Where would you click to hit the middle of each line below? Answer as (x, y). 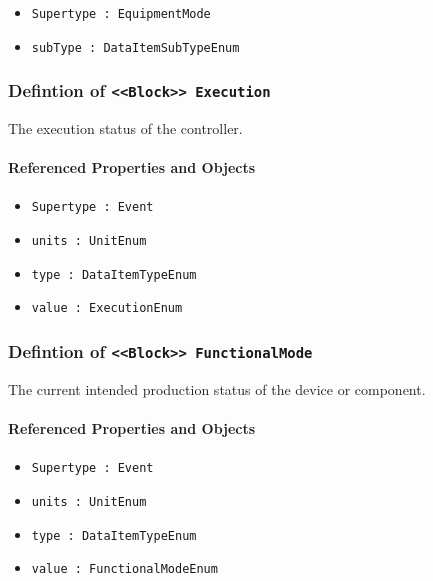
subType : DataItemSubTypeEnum (135, 47)
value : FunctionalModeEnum (124, 569)
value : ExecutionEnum (107, 308)
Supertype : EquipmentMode (121, 14)
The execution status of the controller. (125, 128)
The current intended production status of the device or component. (217, 388)
